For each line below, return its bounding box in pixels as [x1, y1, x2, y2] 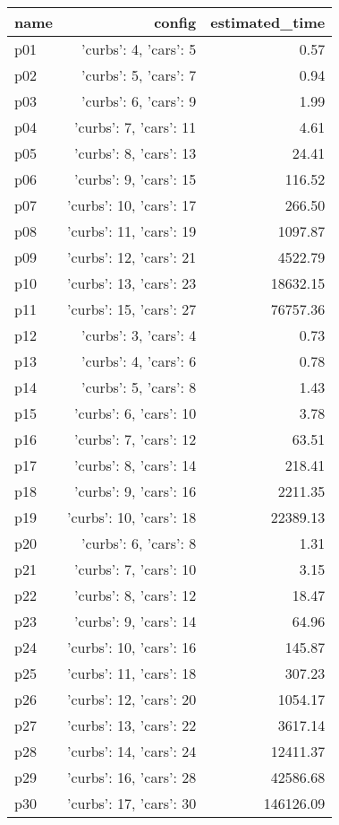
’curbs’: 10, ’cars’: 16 [66, 637, 197, 657]
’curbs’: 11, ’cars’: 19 [66, 221, 197, 241]
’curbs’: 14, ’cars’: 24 [66, 741, 197, 761]
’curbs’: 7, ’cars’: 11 [73, 117, 197, 137]
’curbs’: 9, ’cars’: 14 [73, 611, 197, 631]
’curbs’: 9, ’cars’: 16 [73, 481, 197, 501]
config [154, 12, 197, 32]
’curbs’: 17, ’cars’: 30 [66, 793, 197, 813]
